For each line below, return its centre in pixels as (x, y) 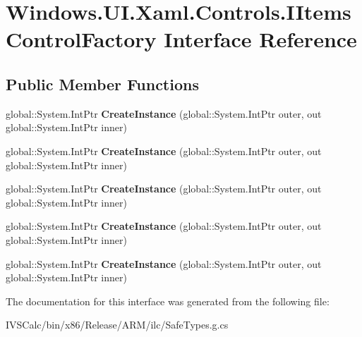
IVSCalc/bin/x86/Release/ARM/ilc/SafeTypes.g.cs (117, 325)
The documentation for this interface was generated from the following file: (168, 301)
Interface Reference (260, 39)
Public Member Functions (102, 84)
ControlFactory (81, 39)
